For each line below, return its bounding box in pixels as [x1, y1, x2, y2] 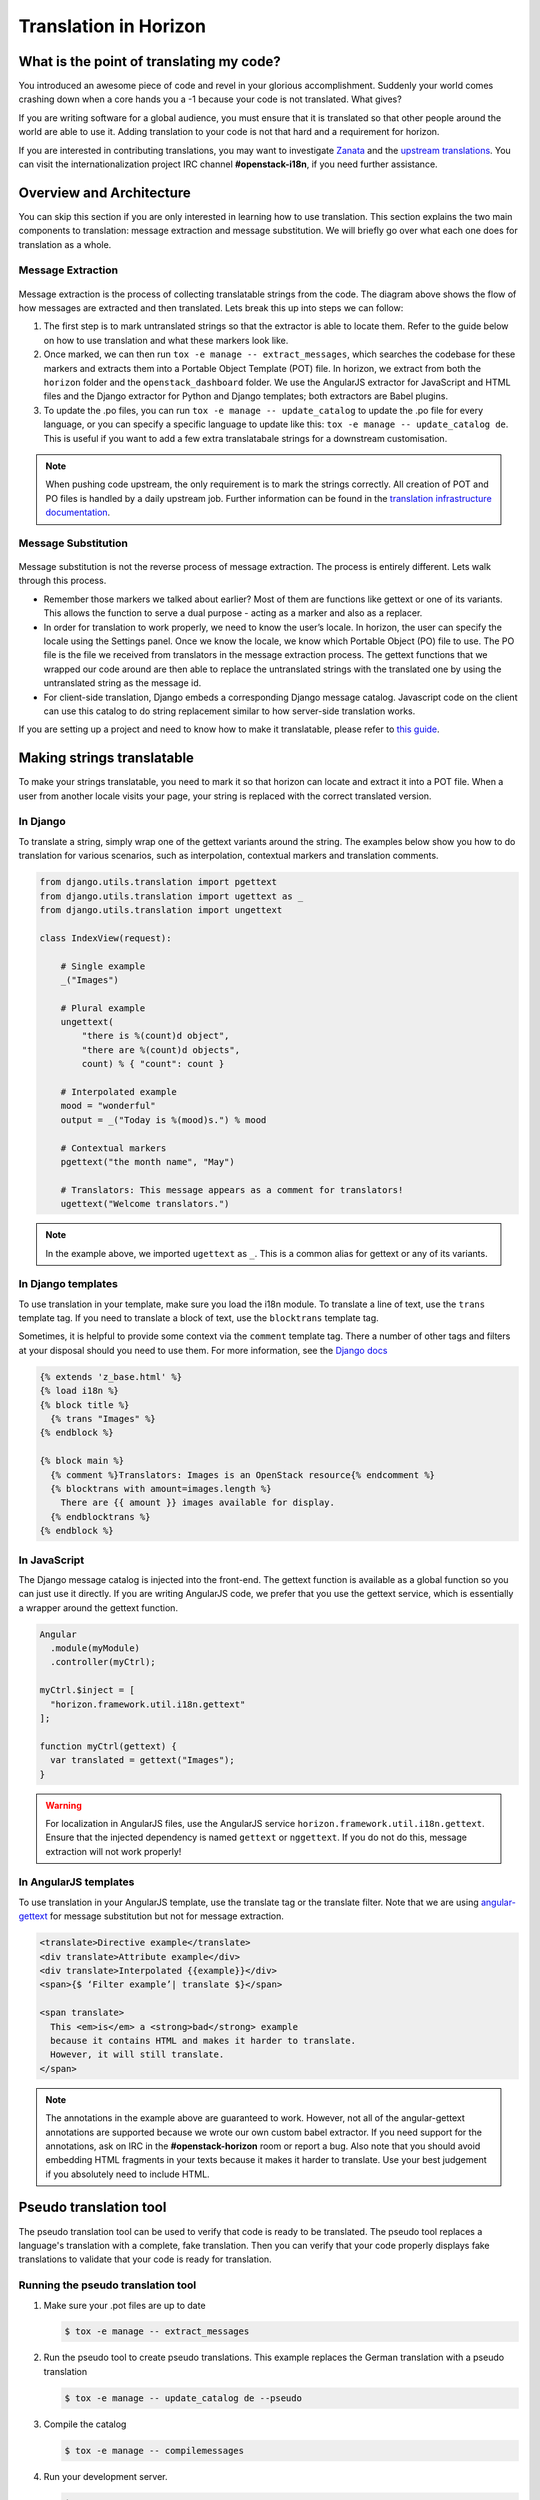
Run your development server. [43, 2470, 168, 2482]
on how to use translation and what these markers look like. [43, 334, 289, 346]
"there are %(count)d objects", [81, 1044, 240, 1055]
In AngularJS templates [18, 1875, 135, 1889]
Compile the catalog [43, 2418, 127, 2430]
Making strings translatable [18, 750, 195, 767]
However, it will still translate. [50, 2049, 225, 2060]
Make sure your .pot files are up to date [43, 2299, 206, 2311]
